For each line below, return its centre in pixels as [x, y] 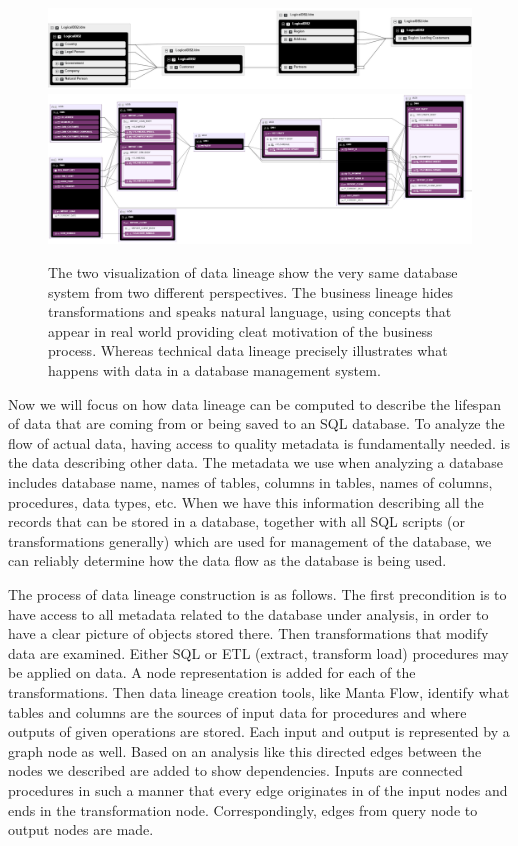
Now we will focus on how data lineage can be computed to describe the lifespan [254, 403]
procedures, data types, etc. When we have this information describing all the [246, 501]
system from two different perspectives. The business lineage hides [251, 291]
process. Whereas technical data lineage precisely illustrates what [248, 350]
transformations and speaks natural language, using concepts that [250, 311]
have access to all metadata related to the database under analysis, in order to [248, 613]
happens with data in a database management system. [214, 370]
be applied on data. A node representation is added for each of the [212, 672]
